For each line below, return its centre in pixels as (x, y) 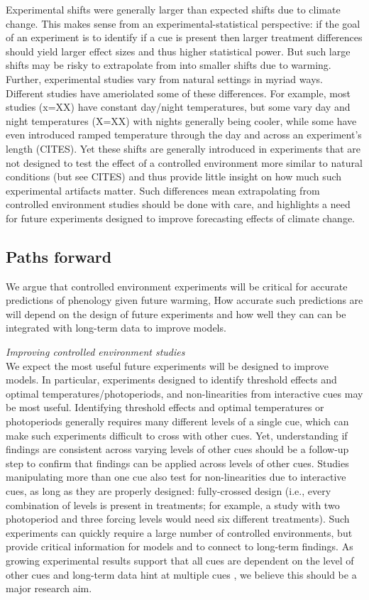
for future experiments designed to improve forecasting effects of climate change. (181, 218)
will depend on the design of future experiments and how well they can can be (176, 313)
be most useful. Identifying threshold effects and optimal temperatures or (165, 407)
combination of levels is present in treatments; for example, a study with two (173, 504)
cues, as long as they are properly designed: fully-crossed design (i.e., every (169, 491)
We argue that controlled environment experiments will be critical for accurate (177, 286)
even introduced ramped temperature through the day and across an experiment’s (184, 135)
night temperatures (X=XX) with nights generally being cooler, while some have (181, 120)
